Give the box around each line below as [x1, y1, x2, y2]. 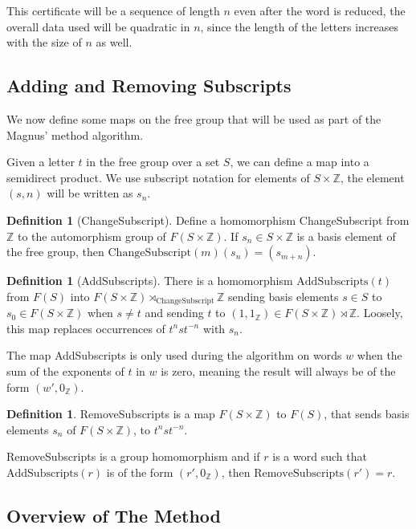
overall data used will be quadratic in [6, 18, 190, 35]
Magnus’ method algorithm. [6, 126, 144, 143]
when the [357, 347, 402, 364]
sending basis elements [227, 287, 339, 304]
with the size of [6, 34, 82, 51]
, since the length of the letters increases [200, 18, 399, 35]
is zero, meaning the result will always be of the [161, 362, 396, 379]
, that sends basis [324, 405, 410, 422]
